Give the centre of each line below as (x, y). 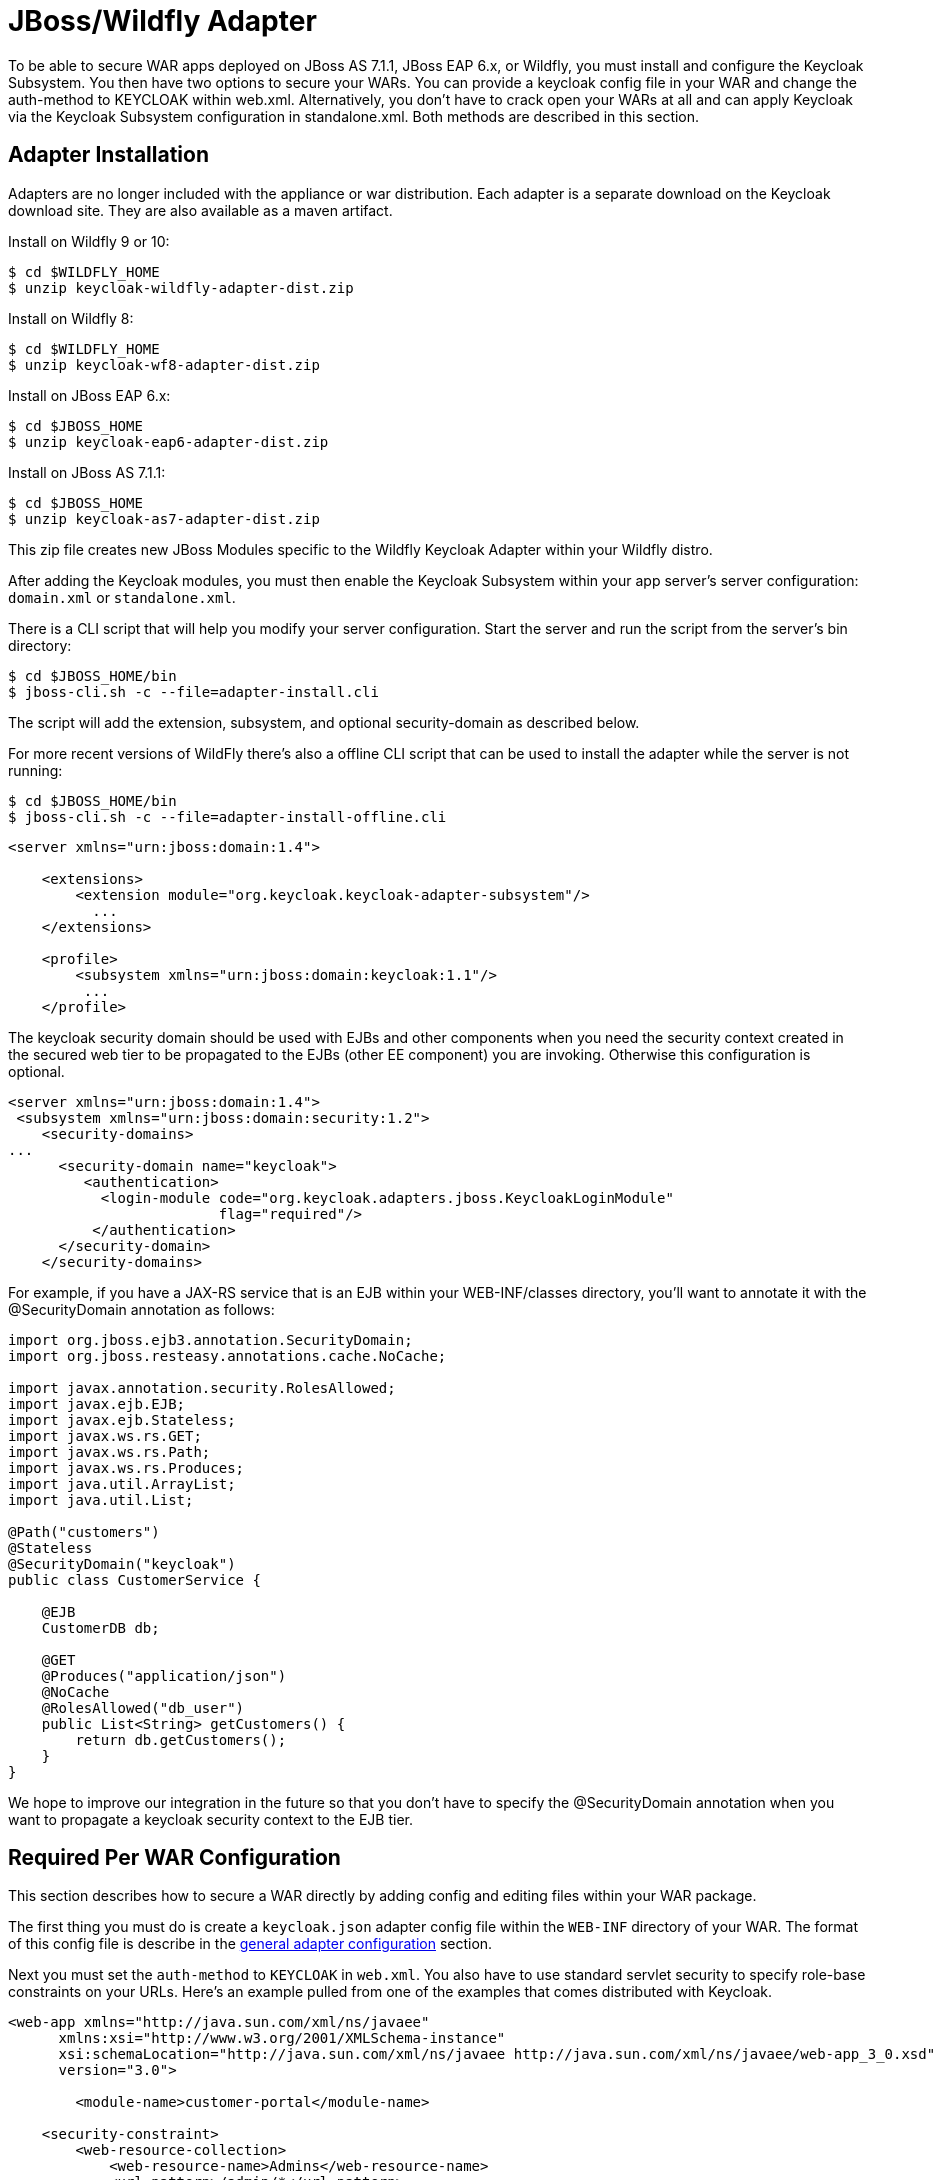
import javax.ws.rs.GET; (105, 1435)
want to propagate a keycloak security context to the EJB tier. (210, 1819)
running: (35, 770)
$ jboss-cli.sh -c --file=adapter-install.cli (193, 691)
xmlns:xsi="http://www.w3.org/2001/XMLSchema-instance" (282, 2038)
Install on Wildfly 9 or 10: (89, 241)
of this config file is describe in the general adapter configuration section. (250, 1944)
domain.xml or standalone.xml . (122, 597)
